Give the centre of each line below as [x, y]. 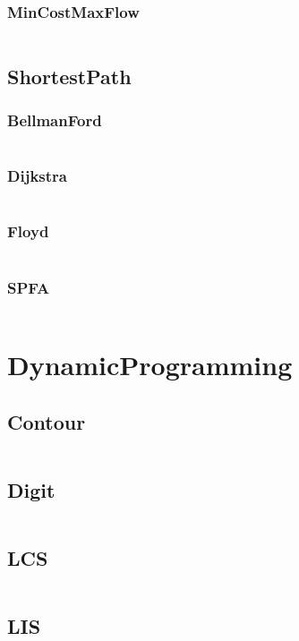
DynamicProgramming [150, 365]
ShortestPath [69, 76]
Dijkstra [37, 176]
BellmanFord [55, 120]
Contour [47, 421]
